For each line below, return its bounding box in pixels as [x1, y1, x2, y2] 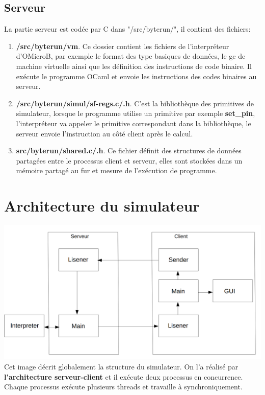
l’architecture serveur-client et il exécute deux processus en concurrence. [4, 371, 243, 382]
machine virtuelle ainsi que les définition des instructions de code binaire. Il [16, 60, 252, 71]
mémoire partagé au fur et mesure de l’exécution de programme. [16, 165, 217, 176]
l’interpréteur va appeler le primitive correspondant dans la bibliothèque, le [16, 118, 251, 128]
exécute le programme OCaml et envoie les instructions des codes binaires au [16, 71, 257, 81]
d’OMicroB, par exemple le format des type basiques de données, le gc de [16, 51, 246, 61]
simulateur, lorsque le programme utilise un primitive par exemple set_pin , [16, 108, 255, 119]
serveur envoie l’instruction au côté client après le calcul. [16, 128, 193, 138]
